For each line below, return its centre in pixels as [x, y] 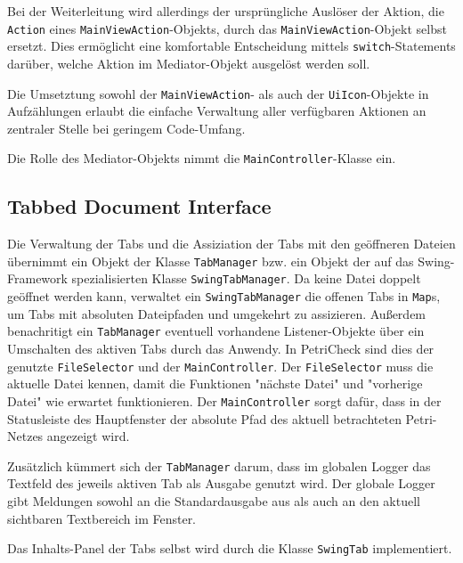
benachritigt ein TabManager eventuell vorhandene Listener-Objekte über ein [216, 331]
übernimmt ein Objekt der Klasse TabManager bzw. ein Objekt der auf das [211, 261]
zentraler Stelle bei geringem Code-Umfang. [126, 128]
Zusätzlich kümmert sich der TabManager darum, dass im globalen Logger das [219, 465]
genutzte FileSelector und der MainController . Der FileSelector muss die [220, 366]
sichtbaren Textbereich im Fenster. [102, 518]
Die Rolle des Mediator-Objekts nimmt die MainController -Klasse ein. [202, 158]
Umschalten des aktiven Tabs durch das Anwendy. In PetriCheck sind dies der [221, 349]
